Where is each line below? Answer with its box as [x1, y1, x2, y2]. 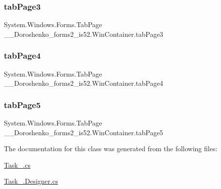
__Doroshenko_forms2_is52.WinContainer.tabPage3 [4, 29, 163, 39]
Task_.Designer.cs [4, 176, 58, 186]
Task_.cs [4, 159, 31, 170]
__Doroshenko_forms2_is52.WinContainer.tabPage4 [4, 78, 163, 88]
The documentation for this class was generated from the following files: [4, 143, 218, 154]
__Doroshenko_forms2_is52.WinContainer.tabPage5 [4, 127, 163, 137]
